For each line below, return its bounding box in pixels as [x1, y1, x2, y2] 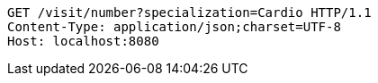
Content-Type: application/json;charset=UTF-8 [7, 20, 341, 34]
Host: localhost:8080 [7, 34, 159, 48]
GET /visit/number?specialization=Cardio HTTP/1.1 [7, 5, 372, 20]
